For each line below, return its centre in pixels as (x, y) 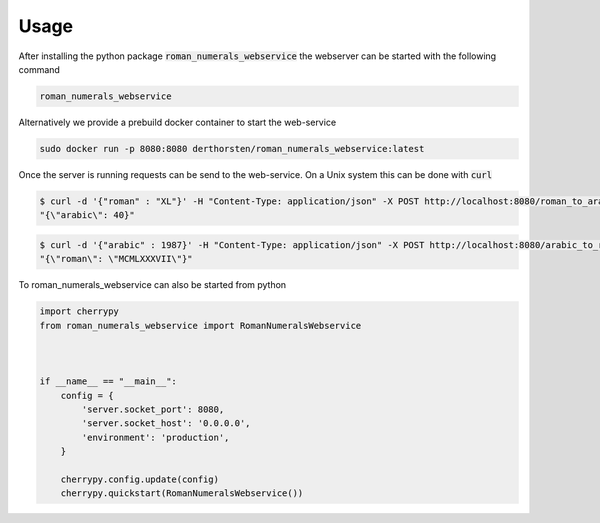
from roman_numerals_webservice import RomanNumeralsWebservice (200, 325)
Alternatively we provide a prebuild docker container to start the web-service (177, 122)
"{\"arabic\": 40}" (87, 215)
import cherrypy (79, 311)
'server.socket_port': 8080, (153, 409)
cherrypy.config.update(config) (140, 479)
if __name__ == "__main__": (108, 381)
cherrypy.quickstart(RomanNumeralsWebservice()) (182, 493)
